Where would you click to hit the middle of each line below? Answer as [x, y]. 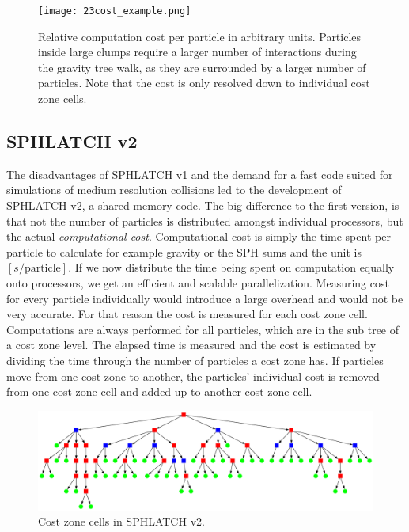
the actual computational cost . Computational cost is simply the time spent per [199, 236]
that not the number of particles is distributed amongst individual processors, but [205, 220]
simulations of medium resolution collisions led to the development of [174, 190]
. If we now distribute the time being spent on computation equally [231, 267]
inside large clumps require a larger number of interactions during [197, 52]
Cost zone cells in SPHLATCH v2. [121, 521]
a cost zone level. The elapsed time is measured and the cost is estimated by [191, 345]
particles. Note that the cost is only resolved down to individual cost [204, 83]
